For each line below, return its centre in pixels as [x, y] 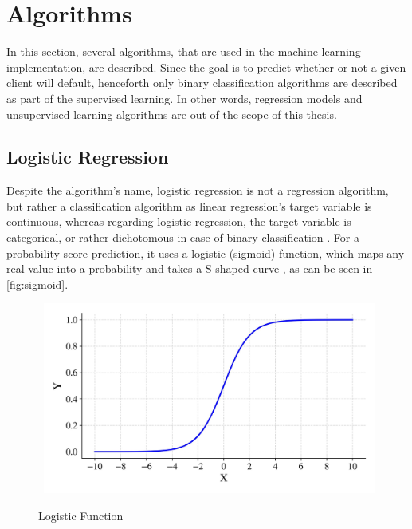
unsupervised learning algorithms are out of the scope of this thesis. [172, 114]
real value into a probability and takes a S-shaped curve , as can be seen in [190, 268]
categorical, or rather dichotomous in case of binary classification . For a [183, 237]
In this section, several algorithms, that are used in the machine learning [184, 51]
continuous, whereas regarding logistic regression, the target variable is [179, 221]
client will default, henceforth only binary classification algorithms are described [202, 83]
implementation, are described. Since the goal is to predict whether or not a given [206, 67]
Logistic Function [81, 515]
